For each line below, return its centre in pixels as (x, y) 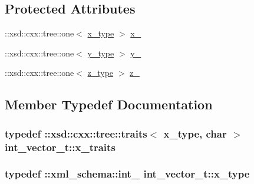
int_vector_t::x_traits (60, 147)
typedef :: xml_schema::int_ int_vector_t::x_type (127, 174)
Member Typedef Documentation (109, 104)
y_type (101, 53)
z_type (100, 73)
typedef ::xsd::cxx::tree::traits (76, 133)
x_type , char (195, 133)
